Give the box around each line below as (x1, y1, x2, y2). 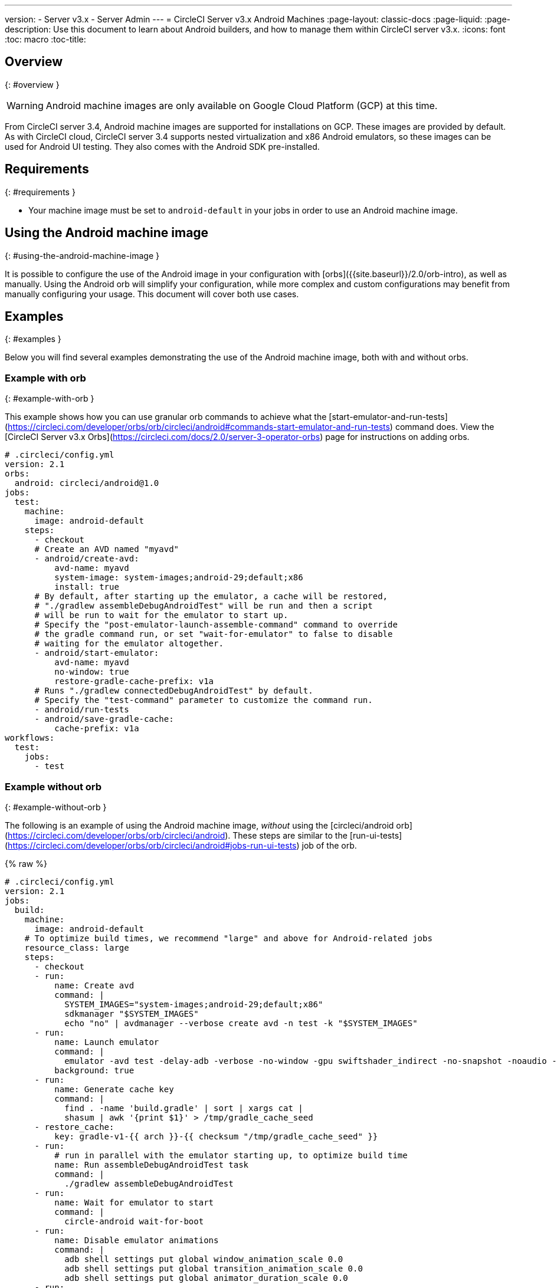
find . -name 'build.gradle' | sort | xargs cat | (64, 1103, 303, 1113)
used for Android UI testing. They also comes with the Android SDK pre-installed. (5, 141, 320, 152)
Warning (6, 99, 44, 111)
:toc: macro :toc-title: (5, 34, 86, 44)
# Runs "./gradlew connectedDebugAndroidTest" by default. (34, 686, 313, 696)
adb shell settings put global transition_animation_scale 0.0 (64, 1263, 363, 1273)
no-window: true (54, 667, 129, 677)
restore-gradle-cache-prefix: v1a (54, 676, 214, 686)
